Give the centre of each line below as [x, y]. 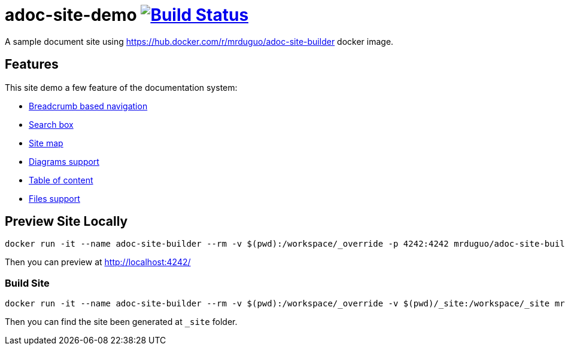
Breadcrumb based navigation [88, 106]
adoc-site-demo [71, 15]
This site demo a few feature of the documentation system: [121, 87]
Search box [51, 124]
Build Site [27, 283]
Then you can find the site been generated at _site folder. [121, 322]
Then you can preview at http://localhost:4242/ [98, 262]
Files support [54, 198]
